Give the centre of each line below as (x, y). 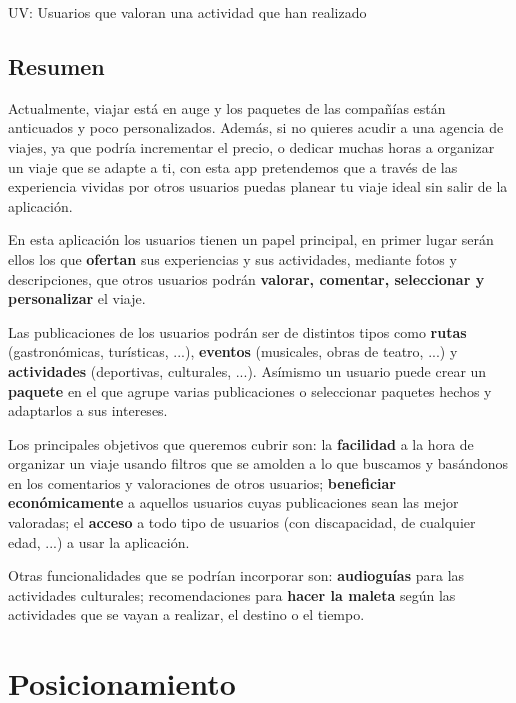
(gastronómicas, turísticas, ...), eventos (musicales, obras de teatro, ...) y (233, 351)
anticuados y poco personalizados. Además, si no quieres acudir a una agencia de (256, 127)
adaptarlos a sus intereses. (88, 410)
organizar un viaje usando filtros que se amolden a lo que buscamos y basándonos (258, 463)
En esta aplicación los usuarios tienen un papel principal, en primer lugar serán (251, 239)
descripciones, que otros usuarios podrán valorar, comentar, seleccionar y (246, 278)
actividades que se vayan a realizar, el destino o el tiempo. (186, 614)
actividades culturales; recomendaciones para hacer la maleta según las (232, 594)
